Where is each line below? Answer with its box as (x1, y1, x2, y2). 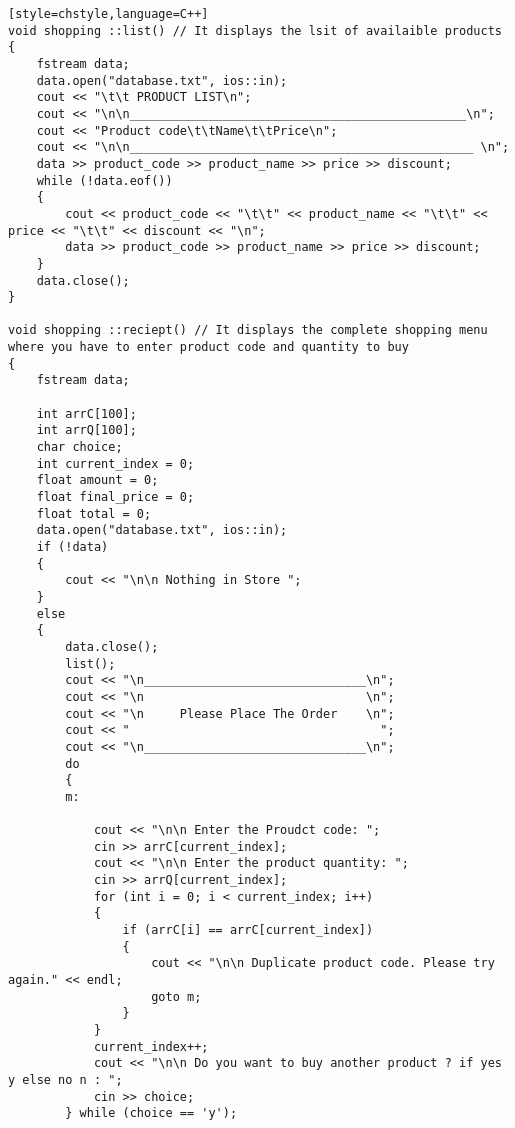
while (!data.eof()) (36, 173, 173, 188)
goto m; (151, 989, 202, 1004)
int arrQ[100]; (36, 423, 137, 438)
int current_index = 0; (36, 456, 195, 471)
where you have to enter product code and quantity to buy (8, 340, 409, 355)
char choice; (36, 440, 123, 455)
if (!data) (36, 540, 109, 554)
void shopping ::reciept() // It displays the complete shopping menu (8, 323, 488, 338)
